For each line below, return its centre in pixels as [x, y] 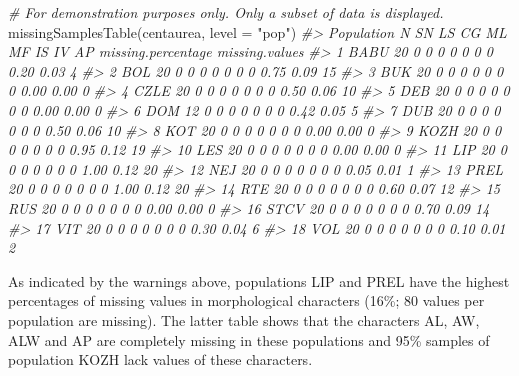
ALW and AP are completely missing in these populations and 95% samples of [249, 339]
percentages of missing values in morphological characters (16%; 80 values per [246, 300]
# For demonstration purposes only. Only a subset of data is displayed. [226, 12]
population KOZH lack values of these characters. [160, 359]
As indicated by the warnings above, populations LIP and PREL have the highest [259, 280]
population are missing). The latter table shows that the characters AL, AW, [244, 319]
